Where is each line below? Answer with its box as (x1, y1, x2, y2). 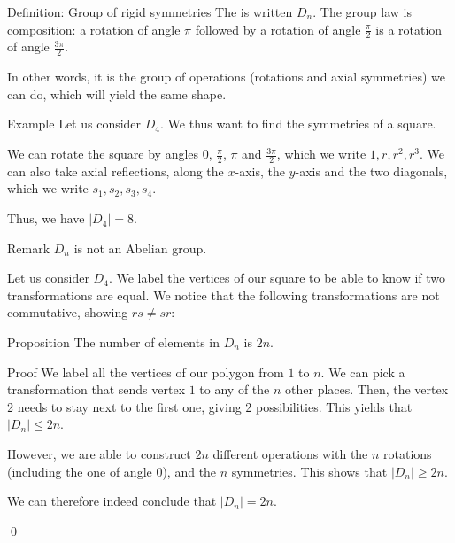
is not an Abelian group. (73, 238, 207, 257)
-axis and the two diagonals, (295, 161, 448, 180)
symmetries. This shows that (231, 462, 388, 480)
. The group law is (312, 3, 412, 20)
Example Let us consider (7, 114, 142, 133)
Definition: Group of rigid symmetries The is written (7, 3, 293, 20)
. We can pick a (320, 362, 405, 381)
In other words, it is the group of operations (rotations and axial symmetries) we (7, 67, 445, 86)
